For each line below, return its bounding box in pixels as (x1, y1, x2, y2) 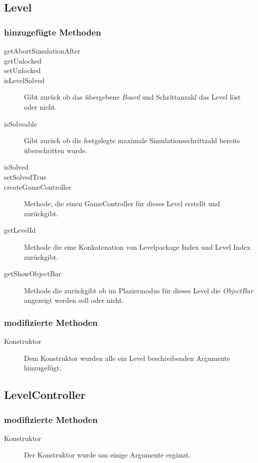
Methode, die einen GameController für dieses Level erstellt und (24, 198, 220, 209)
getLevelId (4, 225, 36, 235)
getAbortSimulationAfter (4, 46, 80, 56)
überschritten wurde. (24, 145, 87, 155)
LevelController (4, 387, 86, 402)
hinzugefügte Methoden (4, 26, 101, 38)
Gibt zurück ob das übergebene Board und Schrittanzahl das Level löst (24, 92, 241, 102)
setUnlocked (4, 65, 41, 76)
